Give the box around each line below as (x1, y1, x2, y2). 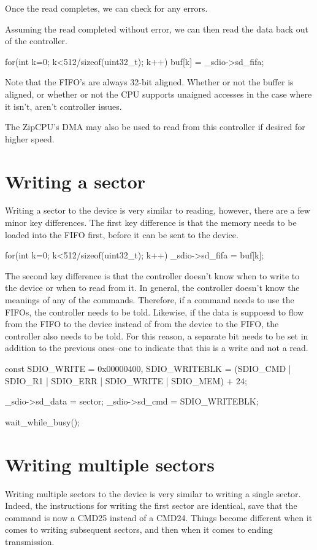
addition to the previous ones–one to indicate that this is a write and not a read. (5, 341, 308, 354)
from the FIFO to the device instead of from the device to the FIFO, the (5, 317, 279, 330)
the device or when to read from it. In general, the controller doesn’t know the (5, 281, 300, 294)
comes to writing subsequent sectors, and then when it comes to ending (5, 523, 273, 536)
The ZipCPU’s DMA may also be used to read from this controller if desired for (5, 120, 305, 133)
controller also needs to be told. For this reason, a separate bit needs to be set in (5, 329, 308, 342)
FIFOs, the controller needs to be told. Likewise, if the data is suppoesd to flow (5, 305, 304, 318)
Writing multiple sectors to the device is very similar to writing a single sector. (5, 487, 301, 500)
